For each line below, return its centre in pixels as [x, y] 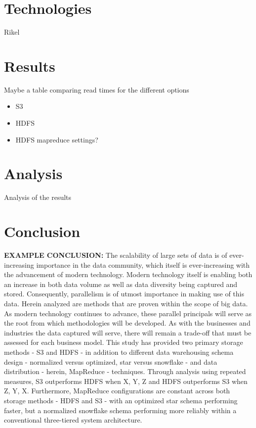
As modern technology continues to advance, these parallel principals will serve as [128, 313]
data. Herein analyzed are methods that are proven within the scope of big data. [126, 304]
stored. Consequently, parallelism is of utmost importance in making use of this [124, 294]
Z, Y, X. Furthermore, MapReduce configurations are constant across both [117, 391]
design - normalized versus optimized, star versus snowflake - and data [111, 361]
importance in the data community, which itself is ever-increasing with [143, 264]
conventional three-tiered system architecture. [73, 420]
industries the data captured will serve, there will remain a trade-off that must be [128, 332]
